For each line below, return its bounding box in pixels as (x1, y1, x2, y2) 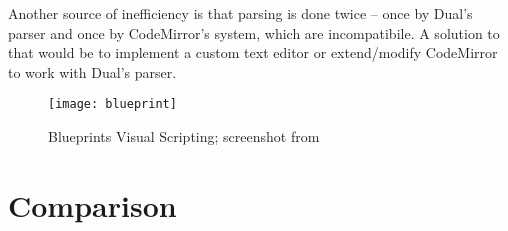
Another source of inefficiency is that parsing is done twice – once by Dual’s (8, 3, 473, 23)
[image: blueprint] (48, 97, 177, 112)
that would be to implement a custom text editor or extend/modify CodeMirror (8, 42, 498, 63)
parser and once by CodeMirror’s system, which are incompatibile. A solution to (8, 22, 500, 43)
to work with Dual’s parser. (8, 61, 177, 82)
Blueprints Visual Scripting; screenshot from (48, 126, 320, 147)
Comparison (8, 184, 177, 225)
